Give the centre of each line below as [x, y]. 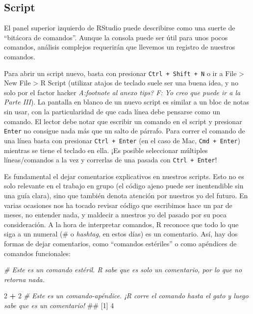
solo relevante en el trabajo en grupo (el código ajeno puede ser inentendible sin [124, 186]
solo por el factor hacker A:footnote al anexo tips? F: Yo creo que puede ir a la [122, 92]
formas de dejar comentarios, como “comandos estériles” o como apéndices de [120, 243]
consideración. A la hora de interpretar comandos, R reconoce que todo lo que [121, 224]
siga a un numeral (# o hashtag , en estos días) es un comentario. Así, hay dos [121, 234]
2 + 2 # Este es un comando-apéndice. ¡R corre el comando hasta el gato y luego [126, 296]
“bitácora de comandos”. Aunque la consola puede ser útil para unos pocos [116, 37]
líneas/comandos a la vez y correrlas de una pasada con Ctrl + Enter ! [111, 160]
